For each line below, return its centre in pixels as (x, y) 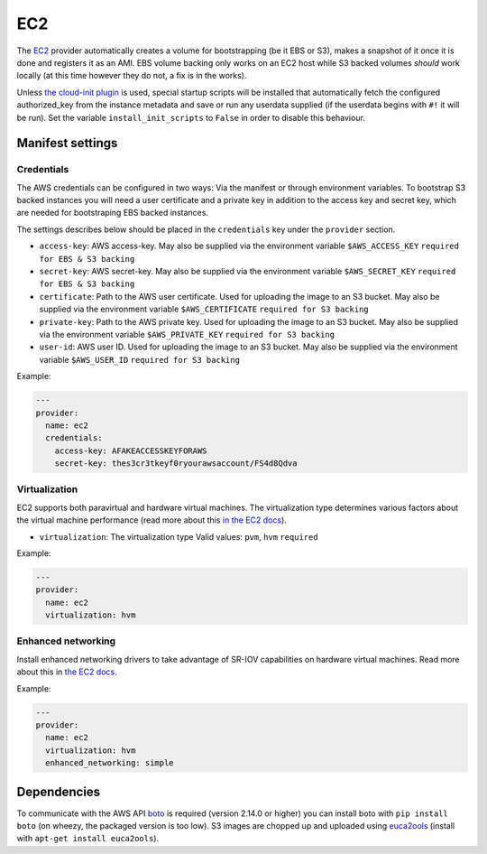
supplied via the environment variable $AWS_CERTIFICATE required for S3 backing (204, 309)
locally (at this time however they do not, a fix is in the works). (132, 76)
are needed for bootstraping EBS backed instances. (113, 213)
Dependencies (59, 791)
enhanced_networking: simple (110, 763)
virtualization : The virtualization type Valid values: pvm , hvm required (179, 536)
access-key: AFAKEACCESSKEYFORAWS (131, 450)
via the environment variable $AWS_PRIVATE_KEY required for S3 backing (187, 334)
